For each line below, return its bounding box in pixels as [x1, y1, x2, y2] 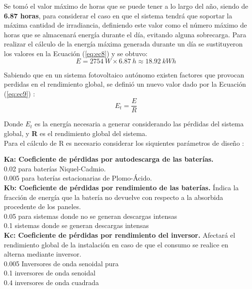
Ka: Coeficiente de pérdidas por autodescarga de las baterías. [4, 154, 214, 164]
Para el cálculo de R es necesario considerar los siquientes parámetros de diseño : [4, 137, 244, 148]
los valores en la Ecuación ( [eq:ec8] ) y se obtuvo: [4, 48, 148, 58]
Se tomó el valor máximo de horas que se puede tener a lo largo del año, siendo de [4, 1, 248, 11]
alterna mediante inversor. [4, 249, 81, 259]
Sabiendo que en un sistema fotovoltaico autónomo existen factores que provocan [4, 69, 244, 79]
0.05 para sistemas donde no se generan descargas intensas [4, 211, 177, 221]
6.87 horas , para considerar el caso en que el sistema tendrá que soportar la [4, 10, 232, 20]
